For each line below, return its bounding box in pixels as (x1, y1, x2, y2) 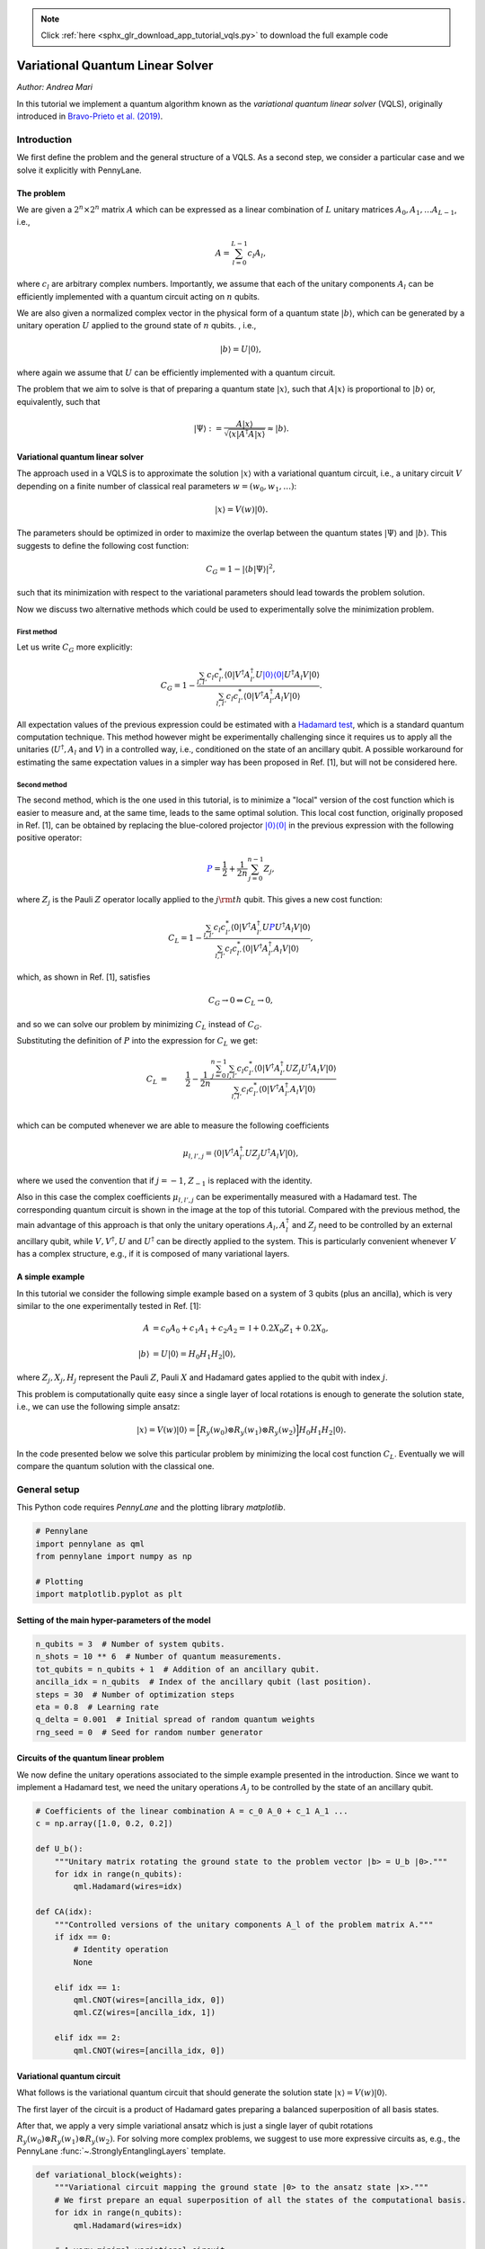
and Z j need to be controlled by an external (292, 1219, 453, 1232)
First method (16, 627, 57, 636)
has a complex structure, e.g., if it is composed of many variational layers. (16, 1249, 290, 1259)
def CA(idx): (35, 1907, 93, 1917)
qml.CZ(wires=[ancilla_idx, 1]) (73, 2007, 216, 2018)
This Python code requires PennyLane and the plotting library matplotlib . (16, 1502, 287, 1513)
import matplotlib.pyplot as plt (35, 1589, 183, 1599)
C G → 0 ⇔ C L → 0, (207, 995, 274, 1008)
